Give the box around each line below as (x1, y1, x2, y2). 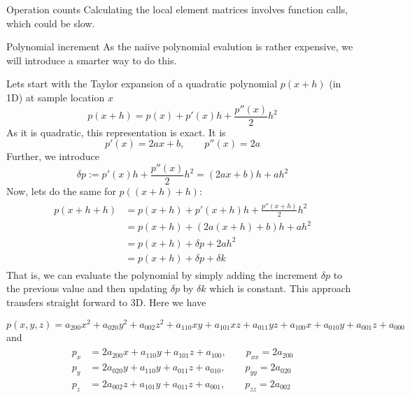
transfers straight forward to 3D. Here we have (6, 295, 206, 310)
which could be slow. (6, 15, 95, 30)
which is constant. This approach (209, 281, 351, 296)
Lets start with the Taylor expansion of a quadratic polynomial (6, 76, 278, 91)
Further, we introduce (6, 149, 99, 164)
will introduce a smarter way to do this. (6, 52, 177, 67)
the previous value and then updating (6, 281, 167, 296)
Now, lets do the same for (6, 183, 116, 198)
